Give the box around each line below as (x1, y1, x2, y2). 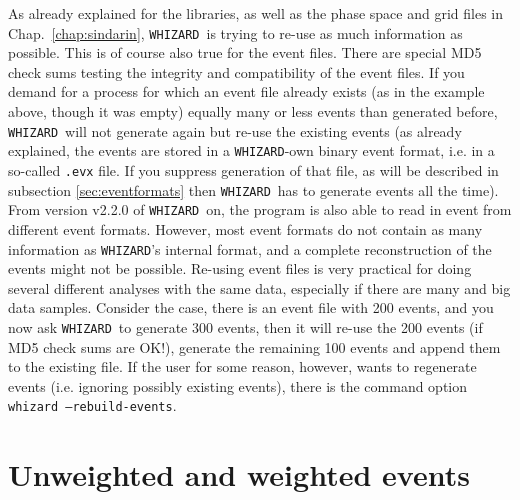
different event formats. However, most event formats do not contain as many (8, 218, 483, 239)
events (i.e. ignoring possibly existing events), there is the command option (8, 375, 468, 396)
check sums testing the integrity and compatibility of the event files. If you (8, 61, 465, 82)
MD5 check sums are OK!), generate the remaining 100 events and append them (8, 336, 501, 357)
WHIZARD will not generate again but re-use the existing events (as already (8, 120, 462, 141)
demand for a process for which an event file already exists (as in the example (8, 81, 485, 102)
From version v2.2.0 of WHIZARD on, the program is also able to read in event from (8, 199, 512, 220)
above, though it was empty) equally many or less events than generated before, (8, 101, 498, 122)
